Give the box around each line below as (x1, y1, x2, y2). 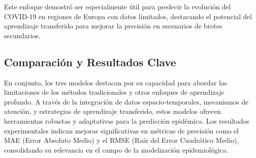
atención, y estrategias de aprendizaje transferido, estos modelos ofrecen (4, 106, 221, 116)
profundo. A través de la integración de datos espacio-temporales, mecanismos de (4, 96, 249, 106)
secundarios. (4, 30, 41, 40)
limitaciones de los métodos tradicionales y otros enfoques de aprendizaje (4, 87, 224, 97)
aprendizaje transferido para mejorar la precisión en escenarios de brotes (4, 21, 223, 31)
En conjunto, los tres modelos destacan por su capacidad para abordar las (4, 77, 227, 87)
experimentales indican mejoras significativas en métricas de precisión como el (4, 125, 239, 135)
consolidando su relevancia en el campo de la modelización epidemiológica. (4, 144, 228, 155)
